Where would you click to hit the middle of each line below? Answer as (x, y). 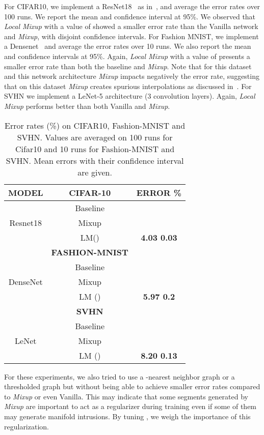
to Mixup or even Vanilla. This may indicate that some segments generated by (126, 396)
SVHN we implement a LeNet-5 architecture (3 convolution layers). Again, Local (130, 96)
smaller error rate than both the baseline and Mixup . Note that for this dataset (128, 66)
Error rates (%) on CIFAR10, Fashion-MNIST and (95, 125)
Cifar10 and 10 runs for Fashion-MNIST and (95, 149)
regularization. (27, 426)
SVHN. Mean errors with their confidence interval (95, 160)
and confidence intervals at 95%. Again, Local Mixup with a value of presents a (127, 56)
